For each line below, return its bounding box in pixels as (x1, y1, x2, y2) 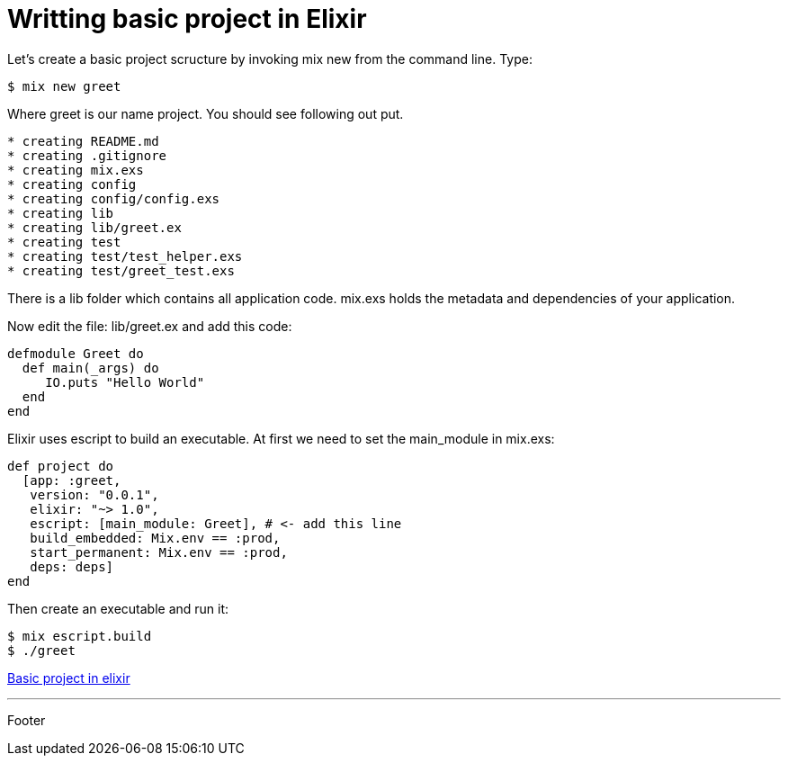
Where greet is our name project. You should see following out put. (7, 105, 404, 121)
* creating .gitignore (7, 148, 167, 163)
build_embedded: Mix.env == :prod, (30, 530, 281, 545)
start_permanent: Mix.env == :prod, (30, 544, 288, 560)
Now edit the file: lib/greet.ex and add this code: (7, 318, 292, 334)
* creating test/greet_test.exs (7, 263, 235, 278)
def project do (7, 458, 114, 473)
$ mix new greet (7, 78, 121, 94)
